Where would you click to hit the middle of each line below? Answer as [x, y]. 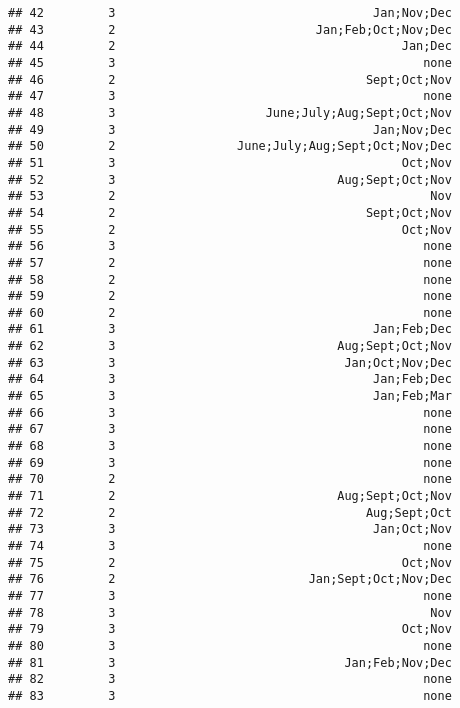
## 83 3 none [230, 695]
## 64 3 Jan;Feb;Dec [230, 379]
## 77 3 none [230, 595]
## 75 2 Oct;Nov [230, 562]
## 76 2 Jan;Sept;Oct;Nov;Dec [230, 579]
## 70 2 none [230, 479]
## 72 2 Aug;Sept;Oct [230, 512]
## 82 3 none [230, 679]
